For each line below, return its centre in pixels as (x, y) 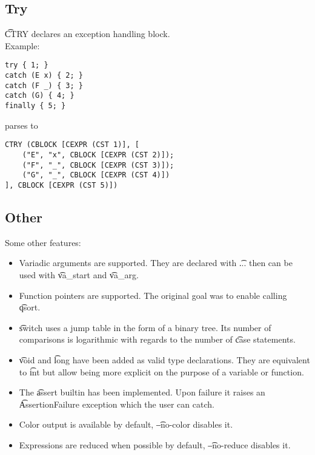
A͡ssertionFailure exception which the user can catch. (117, 404)
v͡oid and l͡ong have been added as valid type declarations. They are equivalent (164, 359)
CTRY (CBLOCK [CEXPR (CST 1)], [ (72, 145)
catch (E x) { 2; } (44, 76)
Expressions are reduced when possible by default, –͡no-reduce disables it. (155, 444)
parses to (22, 125)
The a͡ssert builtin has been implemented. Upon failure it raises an (142, 392)
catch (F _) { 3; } (44, 85)
